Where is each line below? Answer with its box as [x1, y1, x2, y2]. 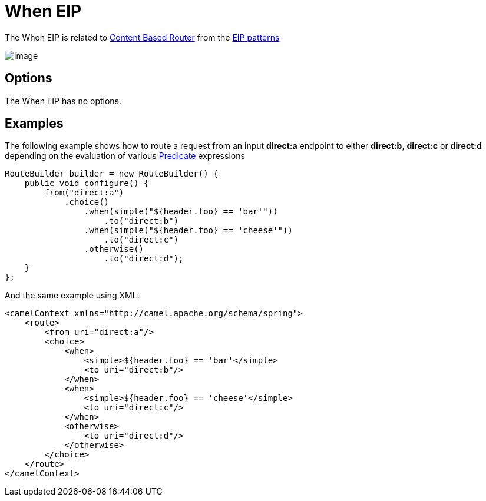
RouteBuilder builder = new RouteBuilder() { [5, 169, 219, 179]
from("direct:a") [44, 188, 124, 198]
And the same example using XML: [5, 290, 140, 301]
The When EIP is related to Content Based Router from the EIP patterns [5, 32, 280, 42]
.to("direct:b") [104, 216, 179, 226]
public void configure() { [24, 178, 149, 188]
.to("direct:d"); [104, 254, 184, 264]
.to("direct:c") [104, 235, 179, 245]
